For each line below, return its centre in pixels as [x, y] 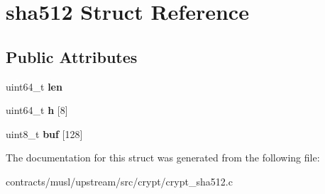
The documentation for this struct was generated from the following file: [163, 158]
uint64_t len [34, 86]
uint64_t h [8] [37, 110]
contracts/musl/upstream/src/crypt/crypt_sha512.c [119, 181]
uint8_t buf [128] [44, 133]
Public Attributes [72, 56]
